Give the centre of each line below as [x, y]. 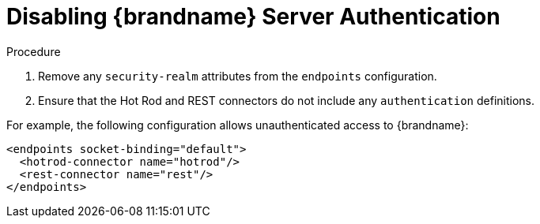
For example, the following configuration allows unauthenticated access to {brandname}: [238, 125]
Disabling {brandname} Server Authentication [253, 17]
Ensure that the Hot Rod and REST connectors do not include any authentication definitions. [287, 100]
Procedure [34, 51]
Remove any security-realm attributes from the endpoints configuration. [238, 76]
